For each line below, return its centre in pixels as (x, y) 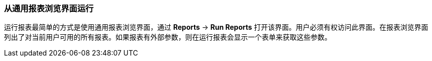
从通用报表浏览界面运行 (49, 8)
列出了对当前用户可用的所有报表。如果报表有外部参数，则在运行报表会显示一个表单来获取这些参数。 (168, 37)
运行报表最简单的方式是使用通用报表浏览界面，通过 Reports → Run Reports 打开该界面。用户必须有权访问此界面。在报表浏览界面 (216, 27)
